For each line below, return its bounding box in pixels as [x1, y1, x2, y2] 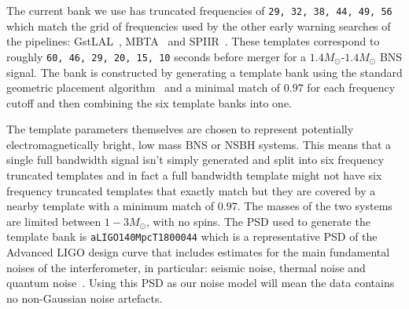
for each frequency [307, 79, 396, 96]
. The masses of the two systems [237, 198, 392, 214]
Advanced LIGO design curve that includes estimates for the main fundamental [6, 244, 390, 260]
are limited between [6, 213, 101, 229]
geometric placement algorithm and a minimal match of [6, 79, 281, 96]
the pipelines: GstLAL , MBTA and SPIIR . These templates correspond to [6, 33, 380, 49]
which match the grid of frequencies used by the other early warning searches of [6, 17, 391, 34]
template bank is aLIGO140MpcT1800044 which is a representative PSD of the [6, 228, 378, 245]
